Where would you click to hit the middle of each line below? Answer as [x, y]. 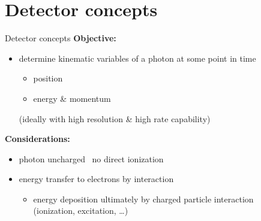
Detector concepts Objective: [61, 38]
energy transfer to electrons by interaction [96, 179]
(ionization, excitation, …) [81, 211]
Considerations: [37, 139]
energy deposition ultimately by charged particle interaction [143, 199]
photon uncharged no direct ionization [91, 158]
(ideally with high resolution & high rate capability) [115, 118]
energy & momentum [72, 98]
